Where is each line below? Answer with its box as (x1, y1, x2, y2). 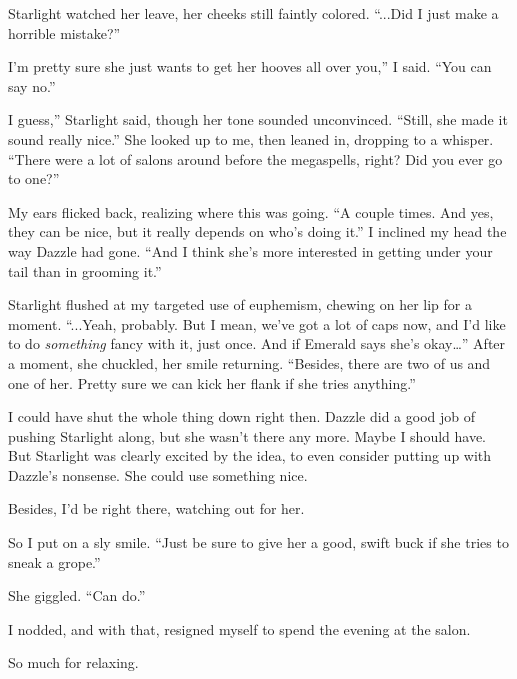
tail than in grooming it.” (8, 260, 162, 281)
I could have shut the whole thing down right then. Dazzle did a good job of (8, 406, 475, 427)
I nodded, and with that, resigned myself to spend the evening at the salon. (8, 618, 471, 639)
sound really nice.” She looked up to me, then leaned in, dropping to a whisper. (8, 128, 494, 149)
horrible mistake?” (8, 22, 121, 43)
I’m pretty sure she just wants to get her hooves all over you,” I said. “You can (8, 56, 492, 77)
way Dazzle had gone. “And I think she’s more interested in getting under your (8, 240, 493, 261)
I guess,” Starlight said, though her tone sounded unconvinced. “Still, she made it (8, 109, 508, 130)
